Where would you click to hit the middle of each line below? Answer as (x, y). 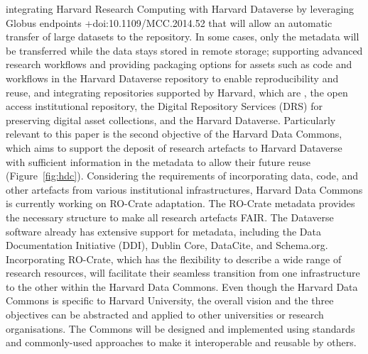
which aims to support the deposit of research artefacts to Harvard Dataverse (174, 147)
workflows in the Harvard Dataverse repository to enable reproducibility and (172, 78)
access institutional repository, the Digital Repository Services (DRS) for (164, 106)
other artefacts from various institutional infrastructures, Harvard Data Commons (184, 189)
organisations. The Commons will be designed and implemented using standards (180, 328)
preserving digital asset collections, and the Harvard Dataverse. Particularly (171, 120)
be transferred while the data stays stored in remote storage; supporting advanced (184, 50)
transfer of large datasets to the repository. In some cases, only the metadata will (183, 37)
